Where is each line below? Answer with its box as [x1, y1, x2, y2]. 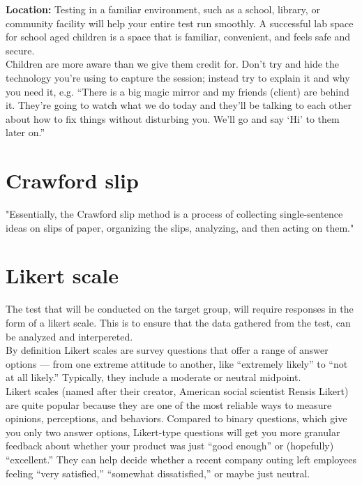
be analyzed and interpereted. [6, 329, 133, 343]
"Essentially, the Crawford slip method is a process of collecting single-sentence [6, 207, 343, 221]
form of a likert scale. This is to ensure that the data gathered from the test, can [6, 315, 351, 329]
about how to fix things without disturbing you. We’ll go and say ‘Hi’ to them [6, 111, 340, 126]
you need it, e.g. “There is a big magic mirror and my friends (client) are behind [6, 84, 349, 98]
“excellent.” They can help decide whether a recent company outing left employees [6, 452, 356, 466]
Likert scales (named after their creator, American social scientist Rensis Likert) [6, 383, 349, 398]
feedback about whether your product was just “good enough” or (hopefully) [6, 438, 334, 453]
